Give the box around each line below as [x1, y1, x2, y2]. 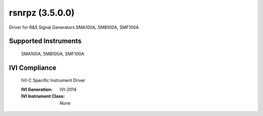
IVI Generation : [21, 86, 53, 92]
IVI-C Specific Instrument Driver [21, 77, 86, 83]
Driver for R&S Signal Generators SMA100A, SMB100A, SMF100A [9, 24, 139, 30]
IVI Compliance [9, 63, 56, 72]
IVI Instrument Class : [21, 93, 65, 99]
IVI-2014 [59, 86, 77, 92]
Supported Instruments [9, 37, 82, 45]
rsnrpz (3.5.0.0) [9, 7, 75, 18]
